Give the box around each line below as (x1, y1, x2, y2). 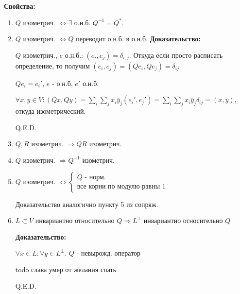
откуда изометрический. (15, 106, 86, 116)
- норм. (85, 174, 106, 181)
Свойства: (4, 1, 35, 11)
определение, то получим (15, 60, 90, 70)
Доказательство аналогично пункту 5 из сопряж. (15, 199, 158, 209)
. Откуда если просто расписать (129, 50, 223, 60)
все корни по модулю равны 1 (77, 183, 166, 190)
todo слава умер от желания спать (15, 264, 116, 274)
